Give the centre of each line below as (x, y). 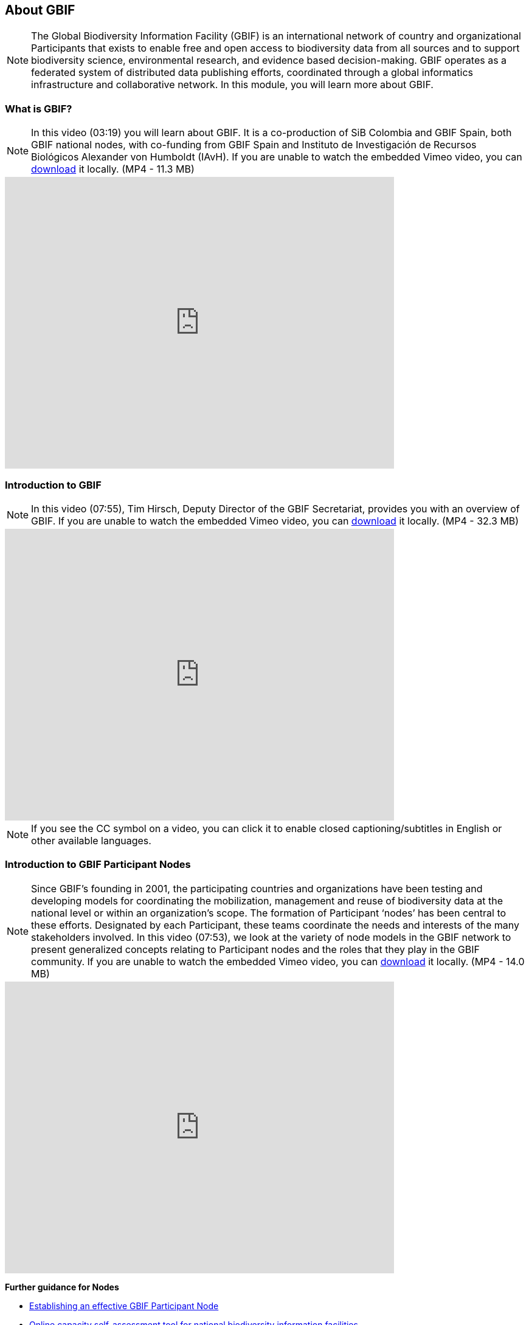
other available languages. (91, 840)
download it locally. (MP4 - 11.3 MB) (113, 169)
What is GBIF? (39, 108)
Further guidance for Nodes (62, 1287)
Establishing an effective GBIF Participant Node (124, 1306)
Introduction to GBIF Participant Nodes (98, 865)
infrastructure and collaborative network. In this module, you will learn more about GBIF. (232, 85)
